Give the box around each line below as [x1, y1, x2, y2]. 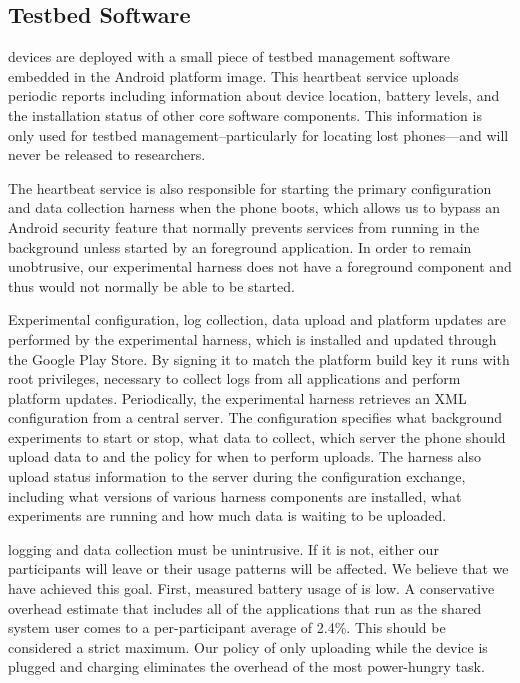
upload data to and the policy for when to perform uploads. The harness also [8, 446, 482, 467]
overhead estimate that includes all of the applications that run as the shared [8, 597, 482, 618]
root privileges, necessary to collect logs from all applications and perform [8, 368, 461, 389]
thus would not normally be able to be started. [8, 275, 295, 296]
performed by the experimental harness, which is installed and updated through [8, 328, 497, 349]
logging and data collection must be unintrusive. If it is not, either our [8, 538, 439, 559]
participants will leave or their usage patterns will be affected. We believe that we [8, 558, 509, 579]
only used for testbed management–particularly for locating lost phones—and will [8, 124, 509, 145]
